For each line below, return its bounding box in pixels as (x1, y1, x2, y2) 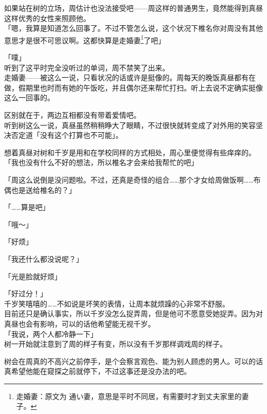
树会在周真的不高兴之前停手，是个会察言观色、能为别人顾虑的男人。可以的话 (4, 355, 263, 366)
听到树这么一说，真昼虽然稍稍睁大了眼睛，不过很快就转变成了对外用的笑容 (4, 119, 256, 130)
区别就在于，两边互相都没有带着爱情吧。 (4, 110, 141, 120)
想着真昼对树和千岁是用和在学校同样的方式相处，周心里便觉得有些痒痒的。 (4, 147, 256, 157)
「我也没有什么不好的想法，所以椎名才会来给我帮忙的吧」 (4, 157, 198, 168)
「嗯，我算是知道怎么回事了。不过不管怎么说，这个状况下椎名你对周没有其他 (4, 23, 263, 33)
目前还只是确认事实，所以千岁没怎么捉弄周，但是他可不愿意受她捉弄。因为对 (4, 308, 263, 319)
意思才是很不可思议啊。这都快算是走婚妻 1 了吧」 (4, 33, 165, 45)
